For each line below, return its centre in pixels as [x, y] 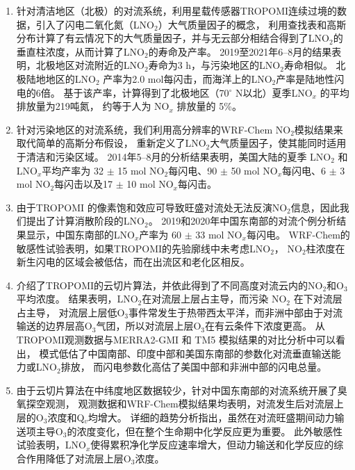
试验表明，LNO [51, 445]
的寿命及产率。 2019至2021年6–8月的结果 [240, 51]
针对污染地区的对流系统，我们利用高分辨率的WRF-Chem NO [154, 129]
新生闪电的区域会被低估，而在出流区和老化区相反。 [133, 262]
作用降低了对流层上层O [79, 458]
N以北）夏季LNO [274, 92]
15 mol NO [141, 170]
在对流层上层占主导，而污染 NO [214, 299]
